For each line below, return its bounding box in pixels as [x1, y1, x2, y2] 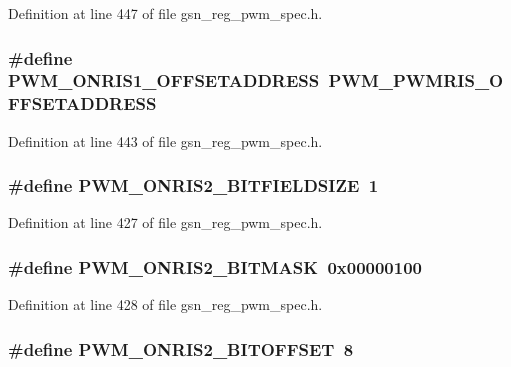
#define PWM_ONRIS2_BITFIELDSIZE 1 [8, 173, 379, 198]
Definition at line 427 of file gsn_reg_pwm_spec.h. [8, 212, 323, 233]
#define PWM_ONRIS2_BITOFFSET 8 [8, 336, 354, 361]
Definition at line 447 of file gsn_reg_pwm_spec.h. [8, 3, 323, 23]
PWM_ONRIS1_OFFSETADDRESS [8, 68, 320, 93]
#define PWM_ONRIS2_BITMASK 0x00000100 [8, 254, 422, 279]
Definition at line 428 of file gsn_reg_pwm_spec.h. [8, 294, 323, 315]
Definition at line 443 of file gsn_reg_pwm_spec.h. [8, 130, 323, 151]
